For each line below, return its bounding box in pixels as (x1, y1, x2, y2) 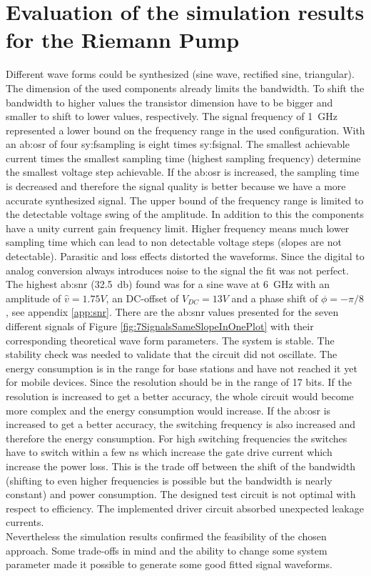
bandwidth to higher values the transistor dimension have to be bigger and (6, 94, 333, 109)
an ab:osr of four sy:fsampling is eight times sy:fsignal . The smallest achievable (6, 136, 350, 152)
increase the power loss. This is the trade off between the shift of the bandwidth (6, 458, 356, 473)
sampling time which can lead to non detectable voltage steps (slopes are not (6, 234, 342, 249)
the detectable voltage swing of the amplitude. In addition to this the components (6, 207, 364, 222)
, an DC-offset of (106, 290, 179, 305)
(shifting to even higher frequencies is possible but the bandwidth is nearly (6, 472, 332, 487)
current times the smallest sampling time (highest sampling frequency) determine (6, 150, 361, 165)
